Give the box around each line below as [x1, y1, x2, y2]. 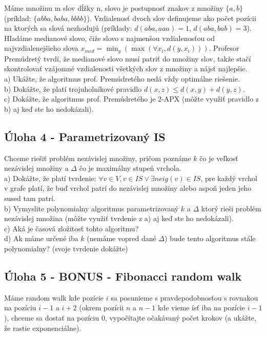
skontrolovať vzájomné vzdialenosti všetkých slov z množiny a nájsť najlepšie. [4, 63, 248, 74]
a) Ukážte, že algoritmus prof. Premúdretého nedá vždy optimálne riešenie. [4, 73, 240, 84]
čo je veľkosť [199, 152, 238, 163]
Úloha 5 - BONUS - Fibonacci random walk [4, 268, 242, 284]
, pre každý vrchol [200, 172, 257, 183]
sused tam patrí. [4, 192, 55, 203]
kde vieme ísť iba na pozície [157, 302, 245, 313]
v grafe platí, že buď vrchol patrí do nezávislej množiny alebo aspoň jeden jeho [4, 183, 252, 193]
